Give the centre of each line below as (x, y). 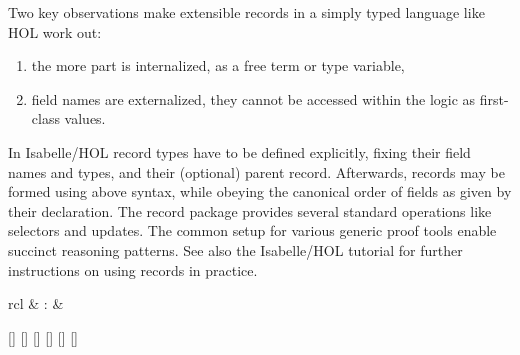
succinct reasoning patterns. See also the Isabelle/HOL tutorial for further (235, 249)
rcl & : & (36, 303)
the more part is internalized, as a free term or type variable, (218, 65)
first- (494, 98)
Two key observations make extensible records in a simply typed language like (246, 12)
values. (85, 118)
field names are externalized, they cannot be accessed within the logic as (253, 98)
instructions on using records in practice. (133, 269)
